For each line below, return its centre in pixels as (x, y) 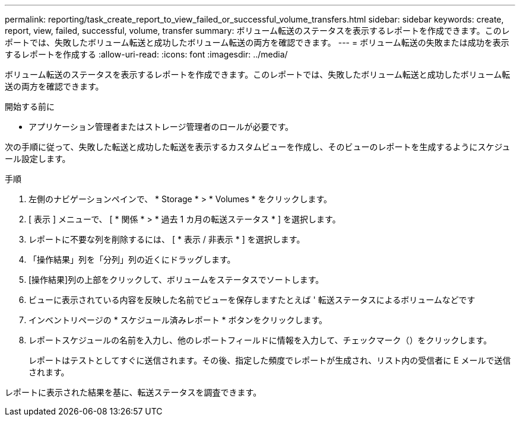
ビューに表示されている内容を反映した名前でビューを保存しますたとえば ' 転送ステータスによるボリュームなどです (252, 300)
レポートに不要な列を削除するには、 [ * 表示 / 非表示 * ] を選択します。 (167, 239)
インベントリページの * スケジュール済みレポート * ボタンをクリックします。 (178, 320)
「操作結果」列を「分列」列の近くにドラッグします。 (132, 259)
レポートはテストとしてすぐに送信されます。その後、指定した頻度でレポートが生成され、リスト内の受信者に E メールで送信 (270, 360)
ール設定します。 (38, 159)
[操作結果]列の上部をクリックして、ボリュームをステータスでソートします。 (176, 280)
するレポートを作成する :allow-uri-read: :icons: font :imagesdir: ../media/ (146, 54)
